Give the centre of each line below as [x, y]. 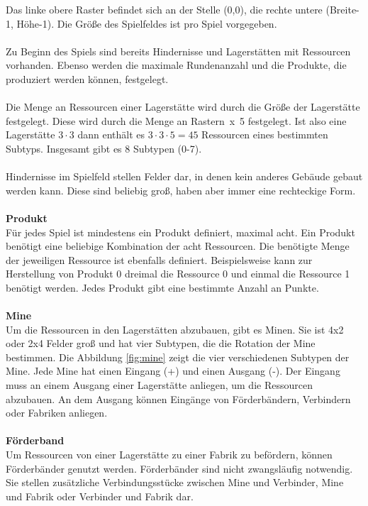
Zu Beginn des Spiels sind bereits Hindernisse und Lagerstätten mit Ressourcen [178, 51]
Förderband [35, 440]
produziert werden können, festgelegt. [87, 78]
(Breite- [342, 9]
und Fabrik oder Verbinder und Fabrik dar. [100, 496]
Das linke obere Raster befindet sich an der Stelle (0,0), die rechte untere [164, 9]
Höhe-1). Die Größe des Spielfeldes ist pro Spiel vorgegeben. [147, 23]
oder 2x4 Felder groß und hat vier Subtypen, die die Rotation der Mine [161, 343]
